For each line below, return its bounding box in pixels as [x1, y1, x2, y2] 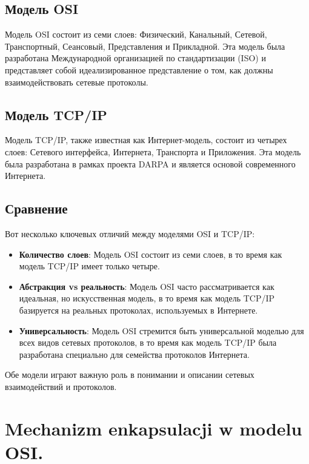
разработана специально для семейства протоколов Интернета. [19, 348, 250, 360]
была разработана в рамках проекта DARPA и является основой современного [5, 157, 296, 170]
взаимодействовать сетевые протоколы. [5, 75, 148, 88]
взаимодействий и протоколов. [5, 380, 117, 392]
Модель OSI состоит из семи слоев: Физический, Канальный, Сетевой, [5, 28, 267, 41]
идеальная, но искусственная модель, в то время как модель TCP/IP [19, 292, 275, 304]
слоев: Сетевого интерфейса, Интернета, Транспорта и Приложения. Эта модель [5, 145, 301, 158]
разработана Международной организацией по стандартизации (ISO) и [5, 52, 266, 64]
